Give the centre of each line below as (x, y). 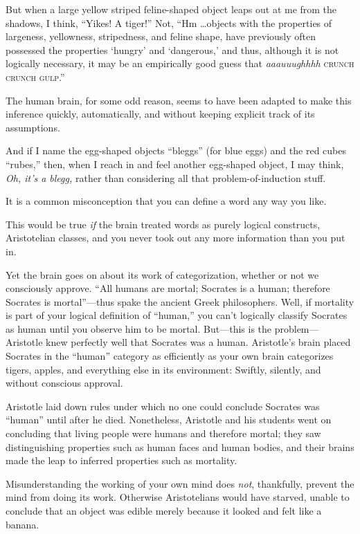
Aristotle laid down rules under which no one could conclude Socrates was (163, 406)
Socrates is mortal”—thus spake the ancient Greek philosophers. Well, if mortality (180, 301)
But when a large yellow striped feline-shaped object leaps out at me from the (171, 9)
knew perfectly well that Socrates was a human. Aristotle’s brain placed (198, 342)
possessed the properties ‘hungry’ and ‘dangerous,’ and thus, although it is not (172, 49)
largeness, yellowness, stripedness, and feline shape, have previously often (161, 36)
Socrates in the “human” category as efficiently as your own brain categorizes (170, 356)
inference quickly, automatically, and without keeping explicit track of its (160, 114)
